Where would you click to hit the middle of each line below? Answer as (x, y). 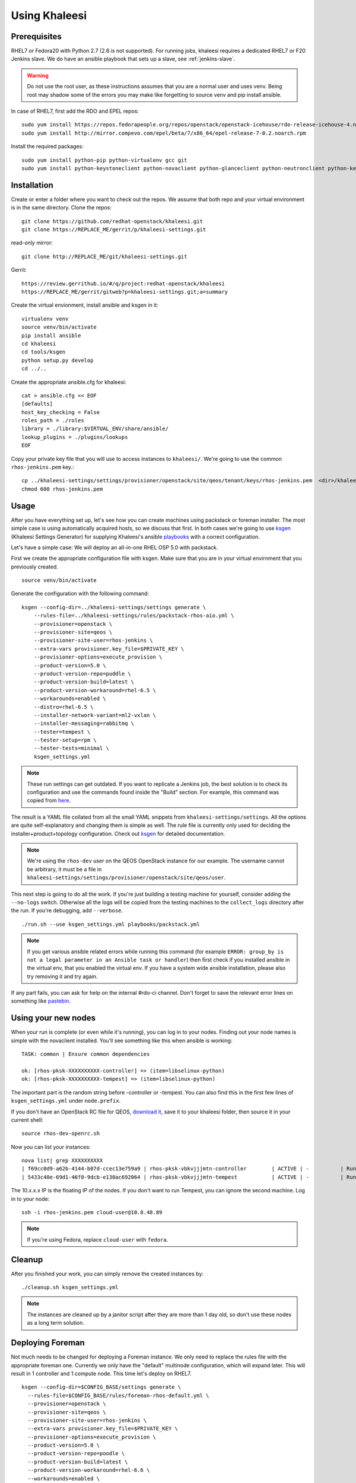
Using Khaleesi (49, 15)
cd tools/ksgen (44, 352)
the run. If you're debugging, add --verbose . (67, 911)
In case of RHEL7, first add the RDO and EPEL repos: (75, 111)
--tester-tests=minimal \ (71, 748)
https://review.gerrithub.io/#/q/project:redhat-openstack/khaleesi (123, 284)
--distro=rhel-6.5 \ (63, 707)
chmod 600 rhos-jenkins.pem (62, 489)
